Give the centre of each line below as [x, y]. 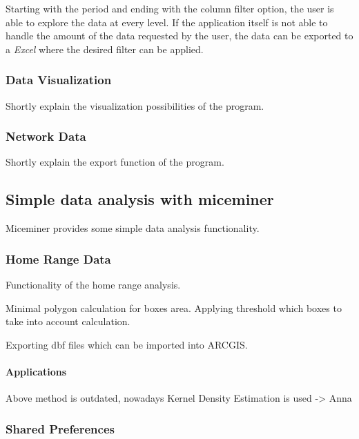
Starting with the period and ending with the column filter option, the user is [170, 8]
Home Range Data [58, 258]
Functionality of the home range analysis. [93, 285]
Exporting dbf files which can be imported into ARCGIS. [127, 344]
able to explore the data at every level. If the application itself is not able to [167, 22]
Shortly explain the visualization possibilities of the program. [135, 105]
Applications [36, 371]
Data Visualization [59, 80]
